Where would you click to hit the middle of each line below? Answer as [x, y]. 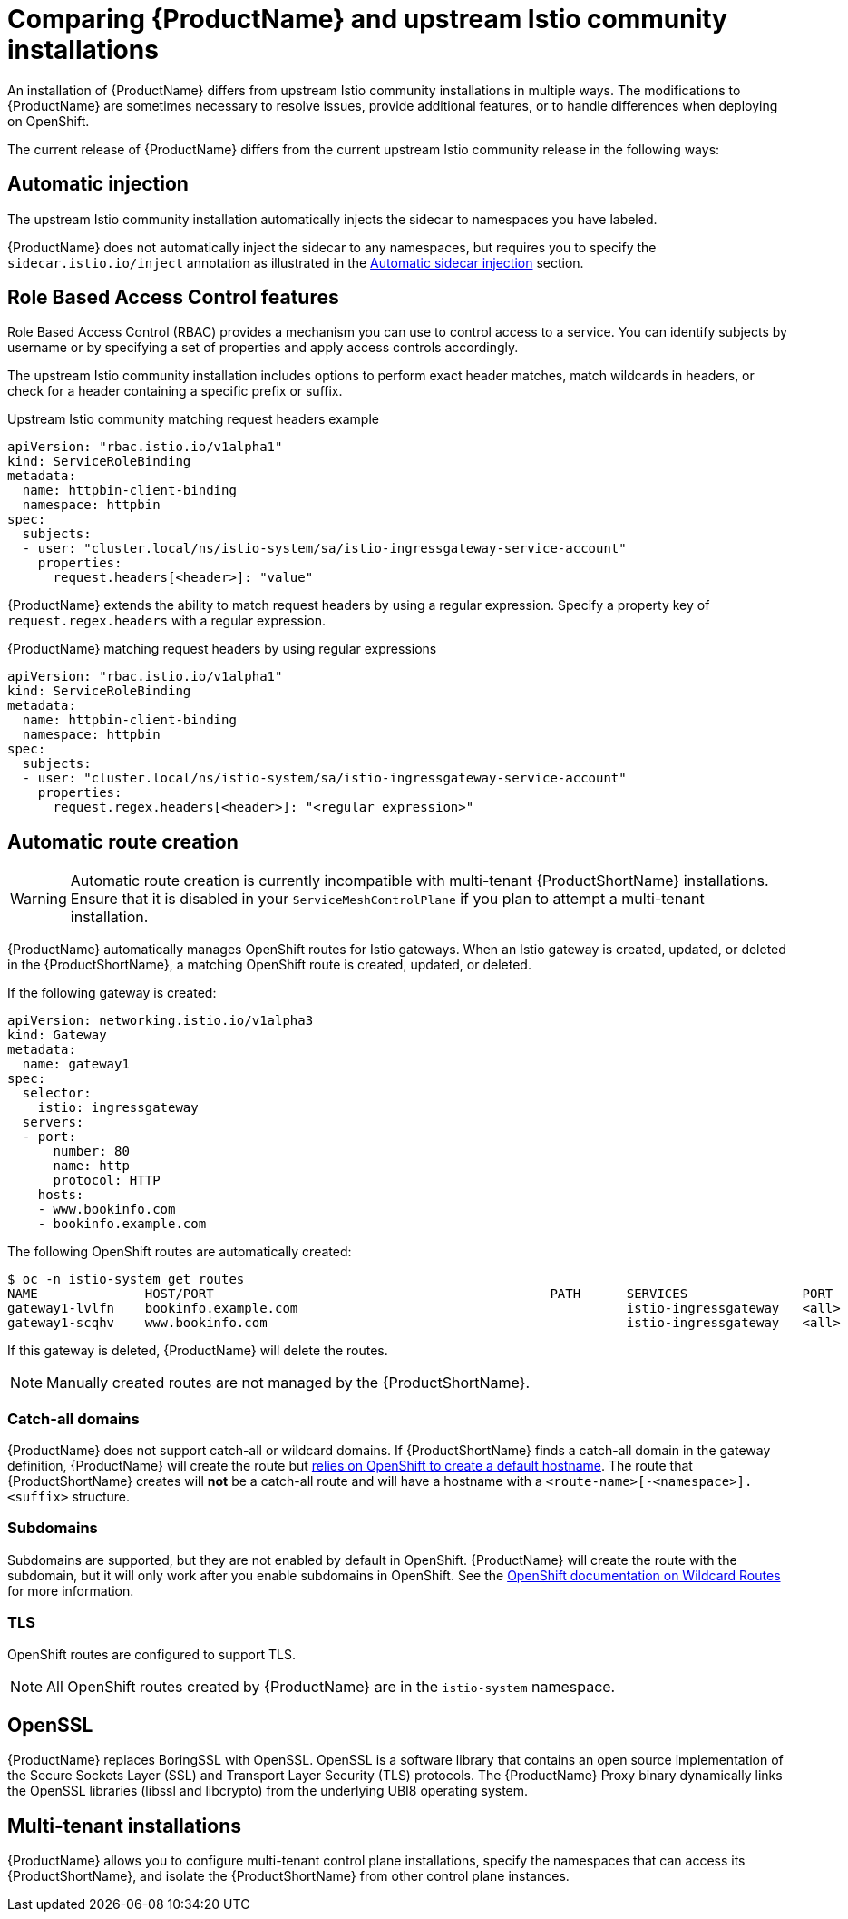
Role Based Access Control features [173, 298]
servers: [53, 1122]
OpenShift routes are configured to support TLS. [151, 1654]
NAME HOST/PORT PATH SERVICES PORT [420, 1294]
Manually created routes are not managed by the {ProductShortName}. [288, 1383]
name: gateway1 [76, 1064]
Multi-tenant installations [125, 1826]
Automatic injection [98, 184]
